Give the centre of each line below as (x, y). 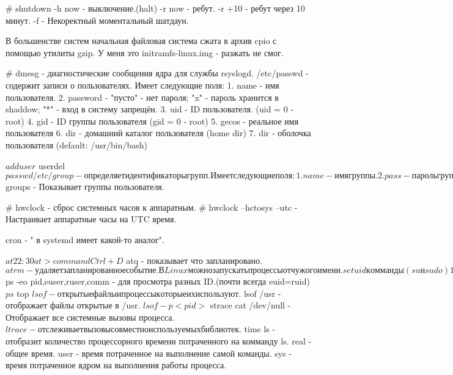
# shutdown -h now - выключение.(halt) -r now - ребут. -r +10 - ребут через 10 (155, 8)
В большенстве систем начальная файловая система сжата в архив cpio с (141, 41)
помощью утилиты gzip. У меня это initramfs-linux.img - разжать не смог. (145, 52)
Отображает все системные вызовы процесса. (90, 317)
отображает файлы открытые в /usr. (73, 305)
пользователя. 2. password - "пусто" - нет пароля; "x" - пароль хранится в (142, 97)
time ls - (260, 329)
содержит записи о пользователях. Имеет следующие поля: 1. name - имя (142, 85)
